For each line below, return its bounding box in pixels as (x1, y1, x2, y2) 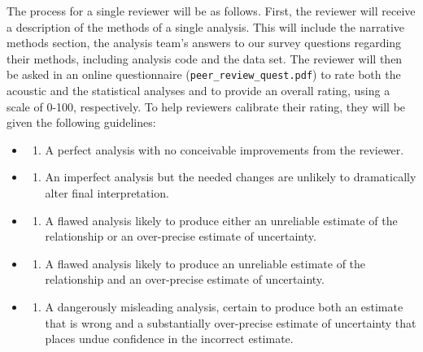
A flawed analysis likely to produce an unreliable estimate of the (45, 254, 366, 272)
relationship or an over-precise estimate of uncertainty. (45, 228, 316, 245)
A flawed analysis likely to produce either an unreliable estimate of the (45, 211, 398, 228)
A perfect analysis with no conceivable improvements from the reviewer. (45, 141, 404, 158)
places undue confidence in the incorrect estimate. (45, 330, 294, 347)
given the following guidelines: (7, 114, 156, 131)
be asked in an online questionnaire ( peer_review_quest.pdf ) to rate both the (7, 66, 401, 83)
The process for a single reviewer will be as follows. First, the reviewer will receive (7, 2, 416, 19)
